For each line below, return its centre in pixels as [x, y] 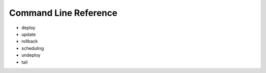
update [29, 34]
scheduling [33, 48]
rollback [30, 41]
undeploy [31, 55]
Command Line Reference [63, 13]
